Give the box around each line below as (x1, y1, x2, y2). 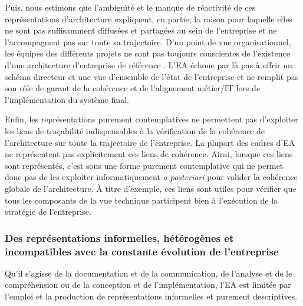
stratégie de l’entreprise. (5, 205, 91, 218)
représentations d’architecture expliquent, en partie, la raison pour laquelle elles (5, 12, 292, 25)
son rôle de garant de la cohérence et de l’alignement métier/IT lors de (5, 82, 261, 94)
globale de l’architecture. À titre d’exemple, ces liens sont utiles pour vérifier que (5, 182, 297, 194)
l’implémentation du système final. (5, 93, 129, 105)
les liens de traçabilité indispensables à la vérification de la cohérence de (5, 124, 265, 137)
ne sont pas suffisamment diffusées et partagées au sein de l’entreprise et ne (5, 24, 277, 36)
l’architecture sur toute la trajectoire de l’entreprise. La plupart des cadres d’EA (5, 136, 295, 148)
